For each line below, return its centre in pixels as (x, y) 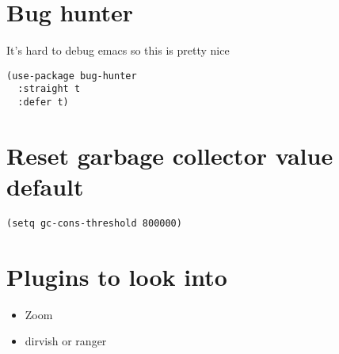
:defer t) (43, 103)
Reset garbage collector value (170, 155)
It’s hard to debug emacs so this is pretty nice (118, 50)
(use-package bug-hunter (72, 76)
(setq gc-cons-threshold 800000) (94, 223)
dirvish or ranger (66, 341)
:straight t (49, 89)
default (45, 187)
